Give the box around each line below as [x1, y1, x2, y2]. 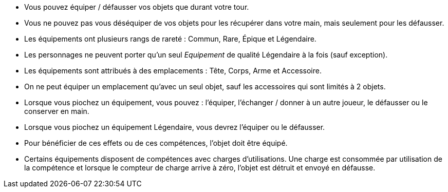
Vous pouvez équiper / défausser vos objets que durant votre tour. [24, 3, 249, 11]
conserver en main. [24, 107, 89, 116]
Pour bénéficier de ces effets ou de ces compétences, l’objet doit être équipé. [24, 139, 288, 147]
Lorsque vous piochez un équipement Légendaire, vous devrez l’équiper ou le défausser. [24, 123, 325, 131]
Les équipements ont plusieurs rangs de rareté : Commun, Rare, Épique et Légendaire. [24, 34, 316, 43]
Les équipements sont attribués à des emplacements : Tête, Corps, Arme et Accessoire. [24, 66, 322, 75]
